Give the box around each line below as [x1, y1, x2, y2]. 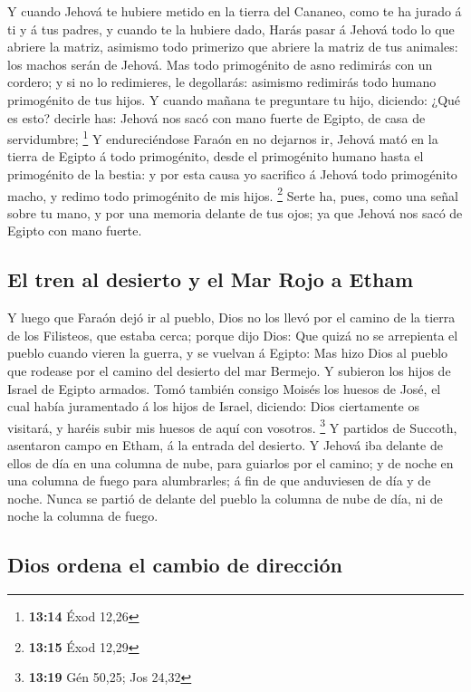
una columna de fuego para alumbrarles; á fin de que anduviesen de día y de [7, 471, 431, 490]
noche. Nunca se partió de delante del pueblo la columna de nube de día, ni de [7, 488, 443, 507]
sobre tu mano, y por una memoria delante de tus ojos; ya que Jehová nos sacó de [7, 203, 463, 222]
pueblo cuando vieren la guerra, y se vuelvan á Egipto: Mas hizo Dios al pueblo [7, 343, 448, 362]
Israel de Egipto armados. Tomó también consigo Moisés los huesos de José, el [7, 379, 441, 398]
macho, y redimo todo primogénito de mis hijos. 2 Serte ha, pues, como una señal [7, 183, 458, 205]
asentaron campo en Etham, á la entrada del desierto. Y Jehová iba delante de [7, 436, 443, 455]
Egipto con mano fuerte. [7, 221, 142, 240]
